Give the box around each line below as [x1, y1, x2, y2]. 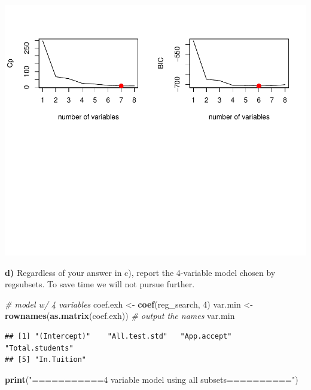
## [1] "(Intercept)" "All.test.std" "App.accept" [5, 331, 232, 340]
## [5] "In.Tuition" [5, 355, 87, 364]
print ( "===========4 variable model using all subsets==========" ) [5, 373, 298, 385]
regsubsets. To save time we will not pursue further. [5, 278, 195, 290]
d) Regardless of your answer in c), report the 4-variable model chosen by [5, 266, 276, 278]
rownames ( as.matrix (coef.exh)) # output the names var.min [5, 309, 235, 322]
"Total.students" [5, 343, 74, 352]
